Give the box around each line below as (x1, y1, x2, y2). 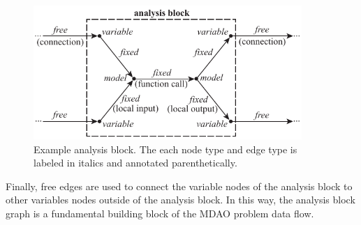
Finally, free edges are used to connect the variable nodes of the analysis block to (6, 178, 353, 193)
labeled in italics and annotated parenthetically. (34, 155, 237, 170)
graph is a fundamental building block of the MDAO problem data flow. (6, 205, 314, 220)
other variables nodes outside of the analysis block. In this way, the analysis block (6, 192, 355, 207)
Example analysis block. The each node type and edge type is (34, 141, 297, 156)
